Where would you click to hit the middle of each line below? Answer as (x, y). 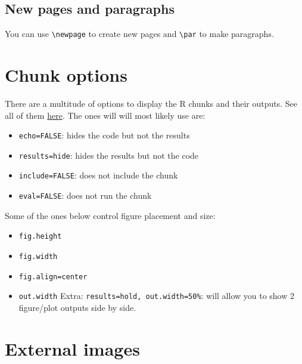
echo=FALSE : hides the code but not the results (104, 135)
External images (72, 348)
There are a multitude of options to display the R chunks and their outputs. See (151, 103)
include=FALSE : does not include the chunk (98, 175)
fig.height (40, 237)
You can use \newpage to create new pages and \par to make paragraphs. (139, 34)
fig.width (38, 257)
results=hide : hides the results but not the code (109, 155)
